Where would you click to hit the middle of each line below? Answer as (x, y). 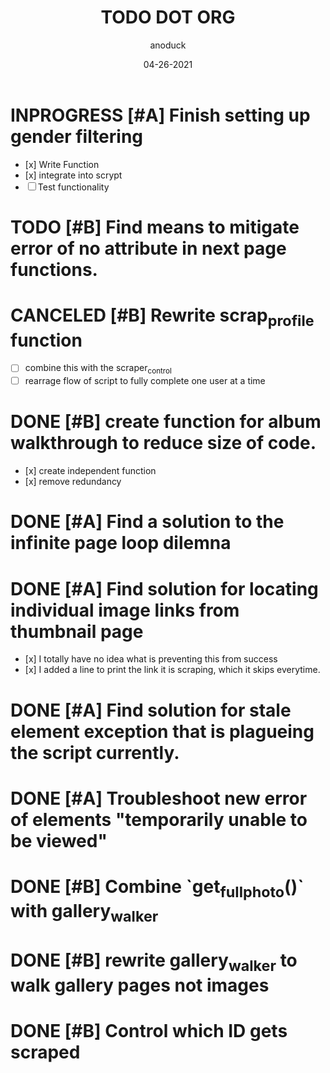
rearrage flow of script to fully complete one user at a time (145, 381)
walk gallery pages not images (140, 985)
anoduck (168, 45)
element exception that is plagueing (162, 731)
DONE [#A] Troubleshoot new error (159, 798)
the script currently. (95, 752)
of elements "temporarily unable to (159, 819)
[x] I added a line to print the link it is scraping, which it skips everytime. (172, 670)
